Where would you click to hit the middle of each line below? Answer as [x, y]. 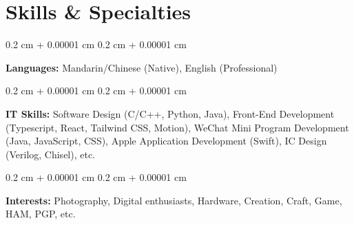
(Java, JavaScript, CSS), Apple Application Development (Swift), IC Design [166, 141]
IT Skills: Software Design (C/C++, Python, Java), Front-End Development [170, 113]
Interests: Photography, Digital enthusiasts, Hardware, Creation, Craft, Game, [174, 200]
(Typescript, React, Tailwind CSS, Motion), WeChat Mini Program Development [177, 127]
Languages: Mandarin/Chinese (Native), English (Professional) [142, 67]
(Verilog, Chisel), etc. [51, 154]
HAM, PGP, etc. [41, 214]
